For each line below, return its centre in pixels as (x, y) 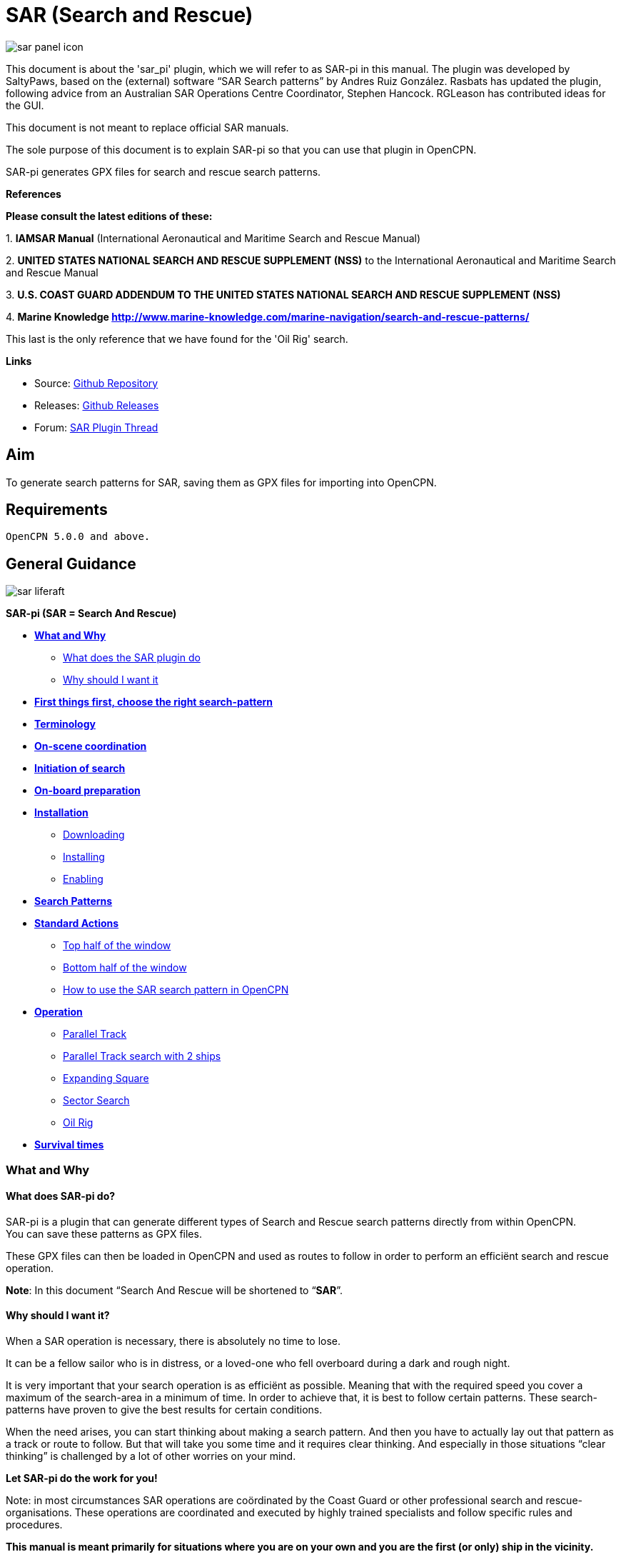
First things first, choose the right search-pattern (154, 702)
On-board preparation (87, 791)
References (34, 194)
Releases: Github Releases (97, 405)
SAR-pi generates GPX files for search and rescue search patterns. (163, 171)
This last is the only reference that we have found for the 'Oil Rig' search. (177, 339)
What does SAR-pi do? (61, 1196)
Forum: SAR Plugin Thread (96, 427)
